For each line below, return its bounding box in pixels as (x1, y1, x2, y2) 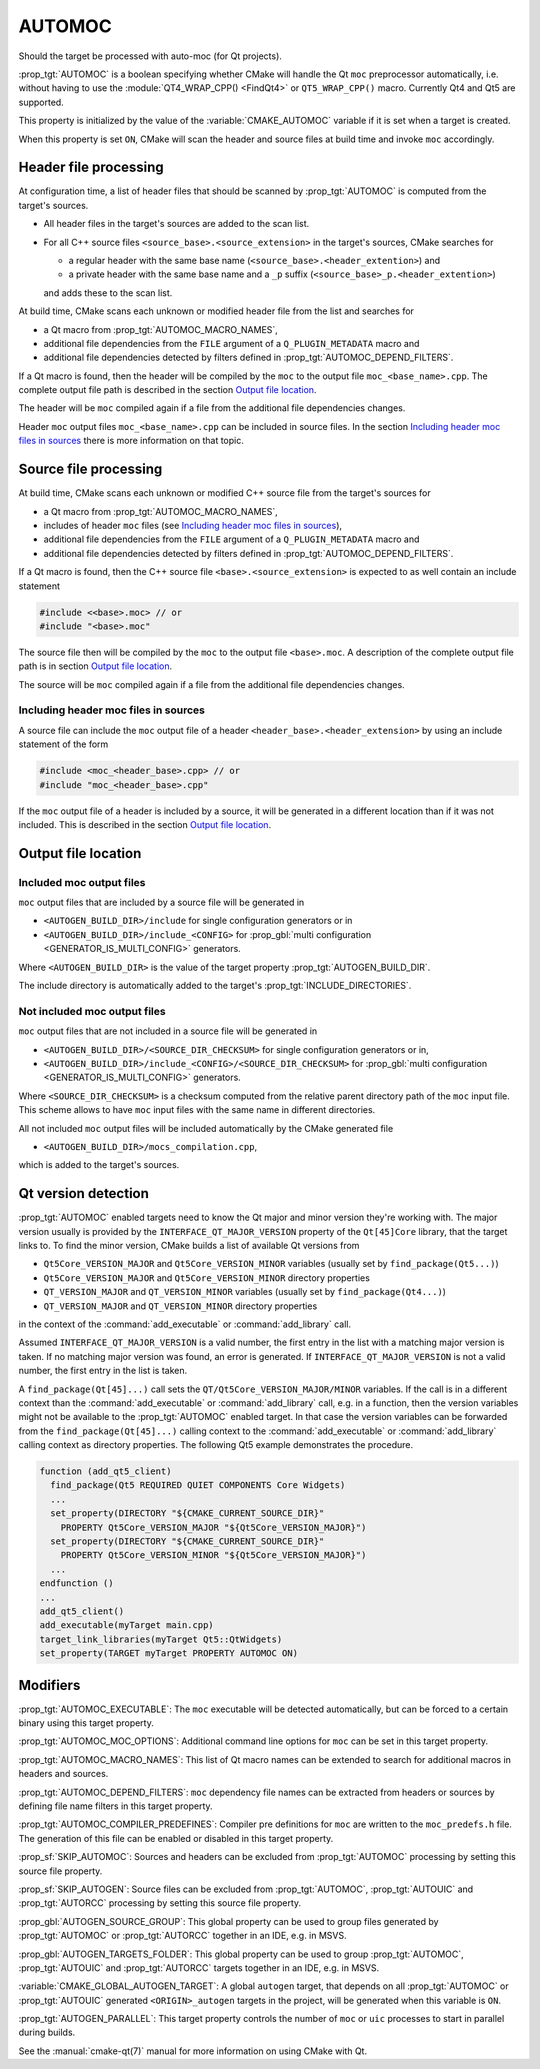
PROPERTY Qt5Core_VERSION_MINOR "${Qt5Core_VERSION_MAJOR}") (60, 1550, 367, 1561)
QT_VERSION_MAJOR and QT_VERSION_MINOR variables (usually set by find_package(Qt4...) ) (43, 1286, 447, 1298)
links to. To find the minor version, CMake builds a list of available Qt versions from (18, 1240, 360, 1251)
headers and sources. (18, 1768, 109, 1780)
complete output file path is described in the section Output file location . (18, 384, 317, 396)
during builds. (18, 2026, 76, 2039)
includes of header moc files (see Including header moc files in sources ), (43, 519, 343, 531)
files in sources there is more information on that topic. (18, 435, 245, 447)
